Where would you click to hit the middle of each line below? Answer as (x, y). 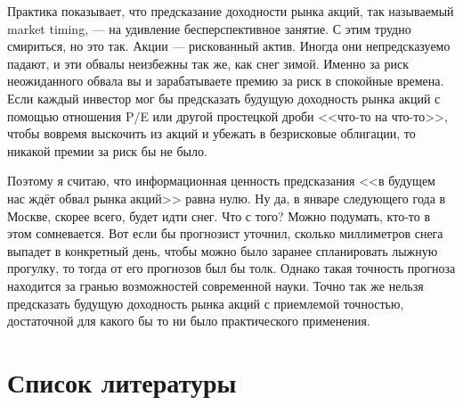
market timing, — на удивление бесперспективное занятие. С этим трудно (209, 28)
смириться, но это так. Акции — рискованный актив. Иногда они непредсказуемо (229, 46)
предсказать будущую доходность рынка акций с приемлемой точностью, (206, 303)
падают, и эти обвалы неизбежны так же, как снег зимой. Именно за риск (208, 63)
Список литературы (122, 381)
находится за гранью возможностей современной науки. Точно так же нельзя (215, 285)
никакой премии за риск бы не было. (107, 150)
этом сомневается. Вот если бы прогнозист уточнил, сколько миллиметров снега (225, 233)
